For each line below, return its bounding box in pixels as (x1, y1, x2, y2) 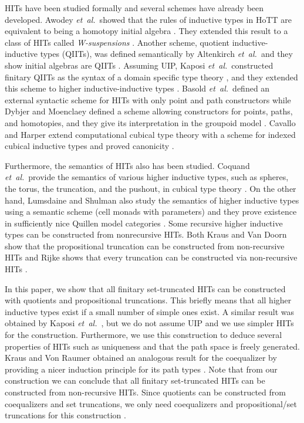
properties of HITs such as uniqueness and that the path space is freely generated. (5, 340, 300, 352)
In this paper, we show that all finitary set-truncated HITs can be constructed (5, 282, 286, 295)
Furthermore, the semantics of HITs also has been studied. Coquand (5, 159, 250, 171)
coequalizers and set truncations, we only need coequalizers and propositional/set (5, 397, 298, 410)
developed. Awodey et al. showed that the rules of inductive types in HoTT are (5, 13, 292, 25)
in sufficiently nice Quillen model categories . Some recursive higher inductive (5, 216, 283, 229)
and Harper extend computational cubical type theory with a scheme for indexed (5, 128, 296, 140)
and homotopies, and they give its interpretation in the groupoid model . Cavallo (5, 116, 296, 128)
